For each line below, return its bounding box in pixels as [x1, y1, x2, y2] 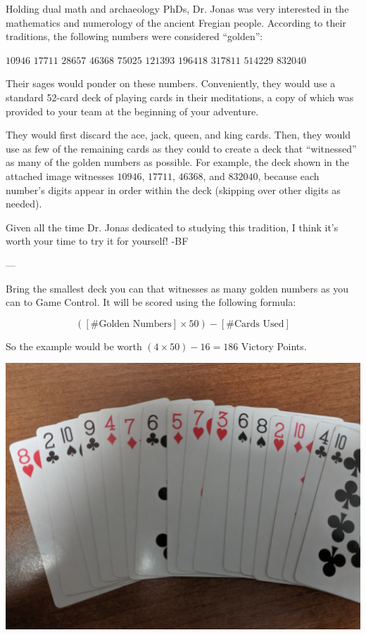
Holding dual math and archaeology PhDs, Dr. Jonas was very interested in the [6, 1, 349, 15]
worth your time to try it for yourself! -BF [6, 233, 189, 248]
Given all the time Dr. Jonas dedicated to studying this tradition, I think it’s [6, 219, 339, 234]
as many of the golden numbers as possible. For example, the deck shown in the [6, 155, 349, 169]
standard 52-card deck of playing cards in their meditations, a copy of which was [6, 89, 354, 104]
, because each [258, 168, 320, 183]
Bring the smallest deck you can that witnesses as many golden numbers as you [6, 281, 348, 295]
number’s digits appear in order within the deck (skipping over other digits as [6, 182, 341, 197]
